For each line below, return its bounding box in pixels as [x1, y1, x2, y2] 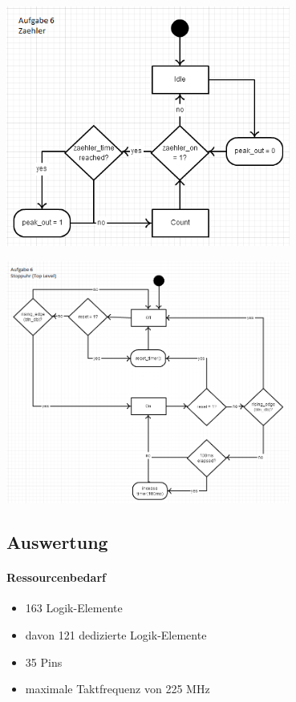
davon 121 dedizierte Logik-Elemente [25, 626, 207, 643]
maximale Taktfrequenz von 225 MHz [25, 680, 210, 697]
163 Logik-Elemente [25, 599, 123, 616]
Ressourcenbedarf [6, 569, 106, 586]
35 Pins [25, 653, 63, 670]
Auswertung [6, 530, 108, 555]
